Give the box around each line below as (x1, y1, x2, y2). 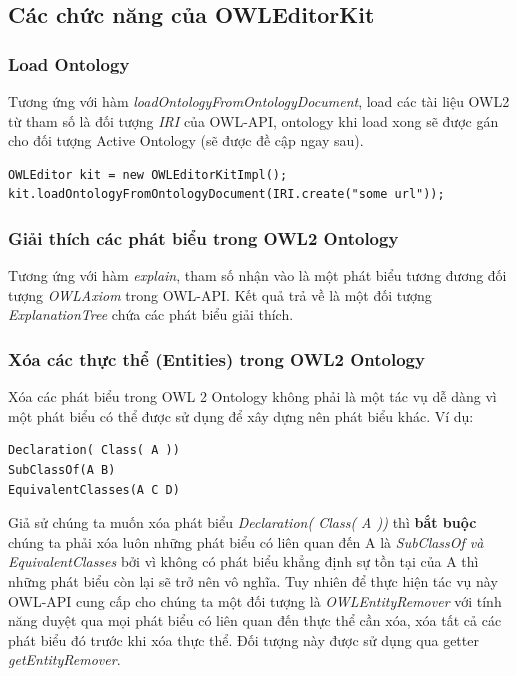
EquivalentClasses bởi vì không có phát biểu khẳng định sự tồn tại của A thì (8, 551, 479, 572)
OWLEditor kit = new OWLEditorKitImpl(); (8, 167, 288, 182)
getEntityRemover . (8, 649, 121, 670)
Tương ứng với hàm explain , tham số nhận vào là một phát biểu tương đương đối (8, 265, 507, 286)
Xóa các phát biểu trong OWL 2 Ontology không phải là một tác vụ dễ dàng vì (8, 386, 497, 407)
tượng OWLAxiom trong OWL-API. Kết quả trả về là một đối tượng (8, 284, 432, 305)
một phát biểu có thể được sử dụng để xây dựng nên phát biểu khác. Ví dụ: (8, 405, 474, 426)
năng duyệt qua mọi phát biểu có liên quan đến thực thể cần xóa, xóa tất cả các (8, 610, 502, 631)
